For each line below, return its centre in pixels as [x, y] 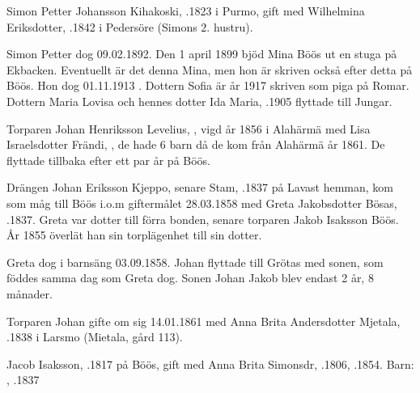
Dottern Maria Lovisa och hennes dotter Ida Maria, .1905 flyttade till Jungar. [199, 101]
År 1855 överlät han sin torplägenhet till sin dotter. [134, 235]
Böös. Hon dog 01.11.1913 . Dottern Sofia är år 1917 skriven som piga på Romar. [208, 85]
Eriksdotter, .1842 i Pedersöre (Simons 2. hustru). [130, 26]
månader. [30, 293]
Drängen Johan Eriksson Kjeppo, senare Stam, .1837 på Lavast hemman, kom [200, 187]
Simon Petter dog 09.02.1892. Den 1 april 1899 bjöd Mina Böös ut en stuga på [202, 54]
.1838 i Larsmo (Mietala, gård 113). [95, 337]
